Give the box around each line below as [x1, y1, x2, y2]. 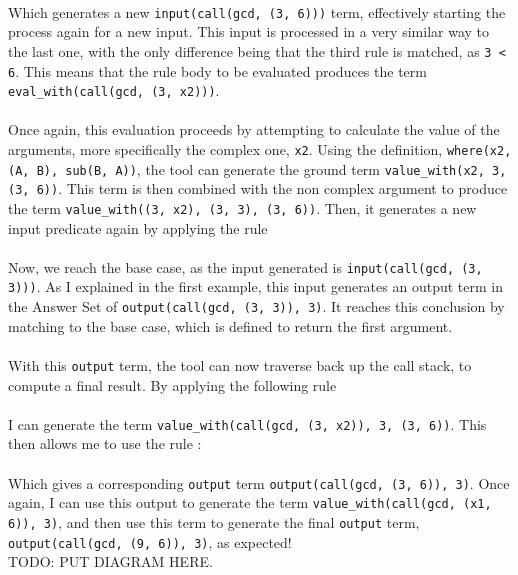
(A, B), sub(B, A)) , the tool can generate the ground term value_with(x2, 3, [8, 158, 507, 179]
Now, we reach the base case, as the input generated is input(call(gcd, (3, [8, 256, 483, 277]
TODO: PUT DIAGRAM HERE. [8, 551, 213, 572]
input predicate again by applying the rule [8, 217, 268, 238]
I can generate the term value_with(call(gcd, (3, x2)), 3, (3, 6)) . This [8, 413, 487, 434]
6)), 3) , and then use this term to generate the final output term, [8, 511, 420, 532]
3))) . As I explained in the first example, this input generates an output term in [8, 276, 503, 297]
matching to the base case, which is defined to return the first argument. [8, 315, 453, 336]
